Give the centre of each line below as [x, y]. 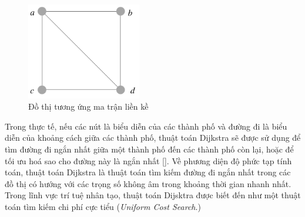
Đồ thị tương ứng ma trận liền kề [88, 106]
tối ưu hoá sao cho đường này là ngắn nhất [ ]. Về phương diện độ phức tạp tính [148, 160]
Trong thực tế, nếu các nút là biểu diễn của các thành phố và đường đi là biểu [146, 126]
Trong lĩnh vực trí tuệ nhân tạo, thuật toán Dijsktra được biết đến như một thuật [153, 195]
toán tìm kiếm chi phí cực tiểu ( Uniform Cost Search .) [103, 206]
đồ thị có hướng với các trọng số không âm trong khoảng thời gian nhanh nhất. [148, 183]
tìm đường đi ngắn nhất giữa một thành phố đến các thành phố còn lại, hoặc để [149, 149]
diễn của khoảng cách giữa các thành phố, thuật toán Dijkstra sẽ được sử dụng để [153, 138]
